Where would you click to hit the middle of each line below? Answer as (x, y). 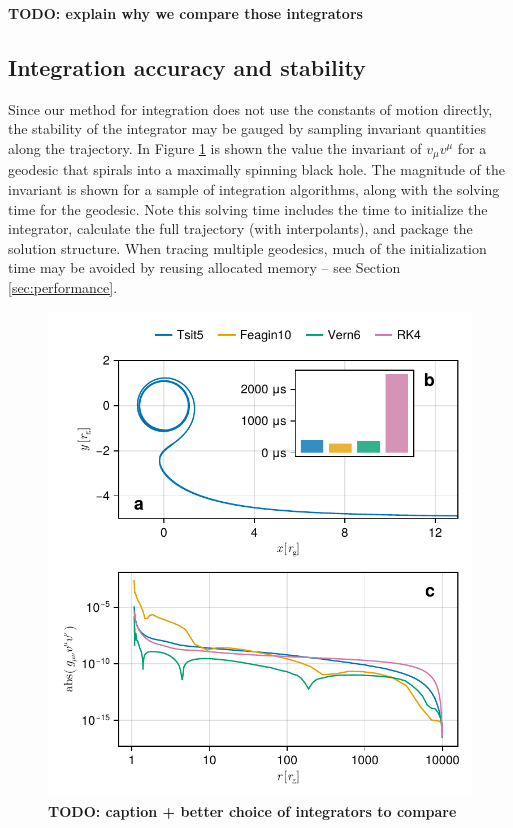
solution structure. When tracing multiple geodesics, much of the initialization (247, 247)
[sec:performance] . (63, 287)
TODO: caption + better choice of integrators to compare (252, 810)
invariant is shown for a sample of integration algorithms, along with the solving (254, 189)
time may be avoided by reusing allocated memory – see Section (204, 267)
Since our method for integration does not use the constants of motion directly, (250, 108)
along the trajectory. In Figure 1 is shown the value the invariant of (215, 147)
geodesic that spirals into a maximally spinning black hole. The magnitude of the (256, 169)
